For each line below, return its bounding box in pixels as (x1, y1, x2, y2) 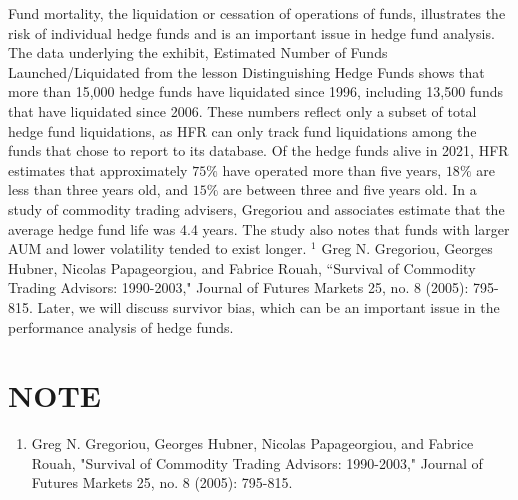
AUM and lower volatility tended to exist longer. (8, 238, 307, 259)
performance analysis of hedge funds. (8, 316, 234, 337)
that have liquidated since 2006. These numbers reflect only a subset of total (8, 100, 477, 121)
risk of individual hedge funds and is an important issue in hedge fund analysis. (8, 22, 495, 43)
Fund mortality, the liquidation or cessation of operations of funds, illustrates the (8, 3, 506, 23)
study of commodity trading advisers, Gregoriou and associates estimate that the (8, 198, 505, 219)
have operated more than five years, (222, 159, 442, 180)
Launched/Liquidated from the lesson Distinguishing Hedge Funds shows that (8, 61, 485, 82)
